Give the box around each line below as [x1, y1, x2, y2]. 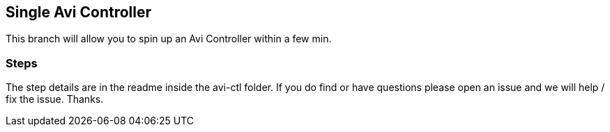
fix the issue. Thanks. [6, 93, 104, 106]
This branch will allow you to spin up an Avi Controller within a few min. [6, 33, 332, 45]
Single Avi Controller [6, 3, 152, 21]
